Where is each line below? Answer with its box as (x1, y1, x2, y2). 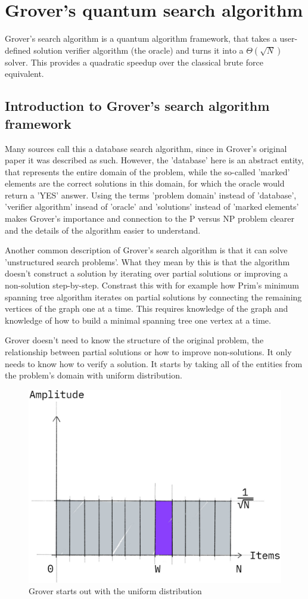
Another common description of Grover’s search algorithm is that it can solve (5, 244, 288, 256)
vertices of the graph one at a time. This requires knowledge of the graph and (5, 302, 288, 315)
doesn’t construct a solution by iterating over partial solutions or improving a (5, 267, 288, 280)
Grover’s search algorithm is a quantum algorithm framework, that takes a (5, 32, 277, 45)
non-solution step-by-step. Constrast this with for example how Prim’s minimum (5, 279, 299, 291)
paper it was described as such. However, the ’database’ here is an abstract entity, (5, 154, 304, 166)
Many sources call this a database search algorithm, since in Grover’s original (5, 142, 287, 154)
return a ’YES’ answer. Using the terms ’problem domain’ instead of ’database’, (5, 188, 297, 201)
